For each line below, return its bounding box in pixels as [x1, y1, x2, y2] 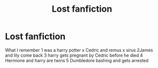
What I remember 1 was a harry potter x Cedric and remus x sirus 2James [5, 47, 153, 53]
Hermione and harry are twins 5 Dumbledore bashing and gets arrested [5, 57, 149, 63]
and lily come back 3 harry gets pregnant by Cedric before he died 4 [5, 52, 143, 58]
